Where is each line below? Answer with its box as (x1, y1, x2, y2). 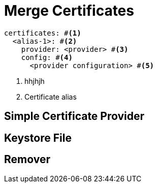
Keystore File (4, 131, 72, 144)
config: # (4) (21, 53, 73, 61)
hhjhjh (24, 76, 45, 85)
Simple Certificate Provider (4, 110, 145, 123)
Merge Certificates (4, 2, 134, 19)
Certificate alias (24, 92, 77, 101)
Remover (4, 153, 50, 166)
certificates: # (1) (4, 28, 81, 37)
